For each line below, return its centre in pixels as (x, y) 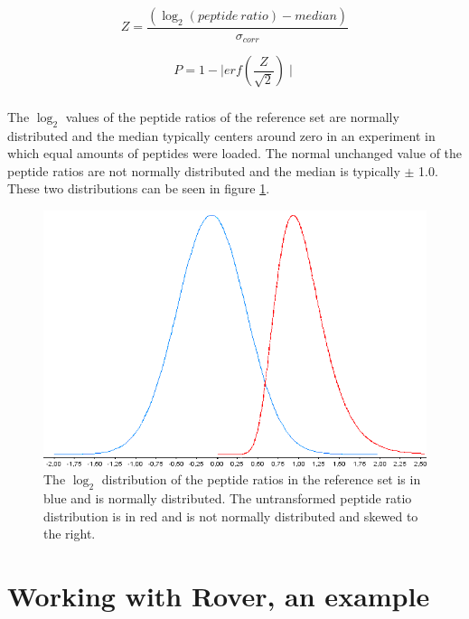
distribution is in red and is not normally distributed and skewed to (231, 516)
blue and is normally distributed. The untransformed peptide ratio (228, 498)
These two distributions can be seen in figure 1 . (139, 188)
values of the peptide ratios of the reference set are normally (232, 116)
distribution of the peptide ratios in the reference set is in (261, 479)
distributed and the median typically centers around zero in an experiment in (221, 135)
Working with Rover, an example (219, 595)
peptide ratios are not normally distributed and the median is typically (204, 170)
